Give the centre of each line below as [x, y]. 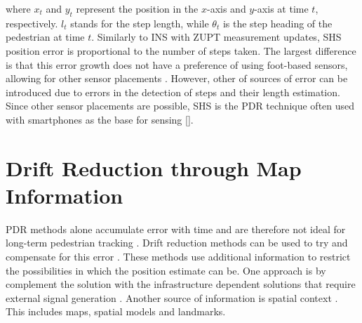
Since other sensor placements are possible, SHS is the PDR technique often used [180, 106]
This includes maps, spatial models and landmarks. [116, 311]
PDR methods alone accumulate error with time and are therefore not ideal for [176, 229]
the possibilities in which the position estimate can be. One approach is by [166, 270]
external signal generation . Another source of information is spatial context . [172, 297]
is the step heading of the [277, 23]
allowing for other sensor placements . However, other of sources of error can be [177, 78]
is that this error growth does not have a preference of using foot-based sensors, [177, 64]
